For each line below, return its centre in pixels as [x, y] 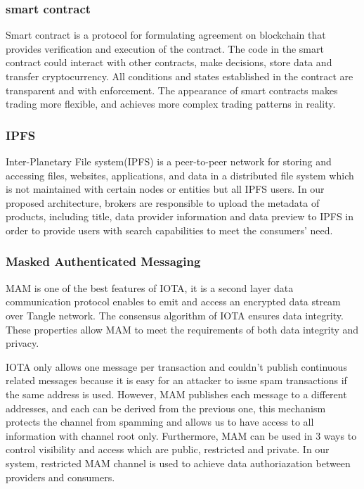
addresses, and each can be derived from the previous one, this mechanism [166, 408]
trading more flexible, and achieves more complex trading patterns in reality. [171, 104]
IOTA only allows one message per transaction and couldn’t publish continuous [176, 366]
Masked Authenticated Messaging [103, 261]
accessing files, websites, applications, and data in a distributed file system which [180, 175]
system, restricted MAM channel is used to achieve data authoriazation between [178, 463]
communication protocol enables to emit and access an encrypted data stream [173, 301]
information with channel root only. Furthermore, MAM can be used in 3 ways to [181, 435]
